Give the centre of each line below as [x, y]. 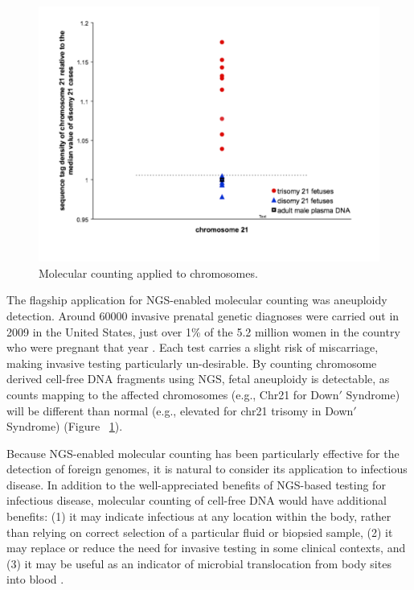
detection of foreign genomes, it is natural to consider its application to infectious [207, 469]
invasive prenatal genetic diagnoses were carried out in [265, 315]
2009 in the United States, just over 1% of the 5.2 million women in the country [203, 331]
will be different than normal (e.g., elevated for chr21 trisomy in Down [180, 410]
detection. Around [51, 315]
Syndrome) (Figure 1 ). [65, 426]
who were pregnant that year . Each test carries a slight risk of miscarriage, [193, 347]
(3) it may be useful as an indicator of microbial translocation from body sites [199, 563]
